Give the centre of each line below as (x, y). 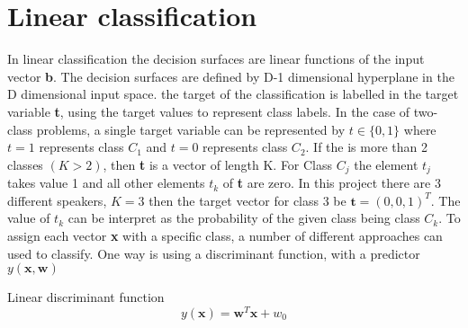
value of (29, 218)
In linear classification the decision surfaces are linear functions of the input (216, 59)
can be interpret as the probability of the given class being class (244, 218)
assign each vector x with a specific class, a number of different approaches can (225, 235)
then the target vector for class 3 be (247, 200)
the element (386, 164)
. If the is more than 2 (366, 147)
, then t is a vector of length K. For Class (218, 164)
